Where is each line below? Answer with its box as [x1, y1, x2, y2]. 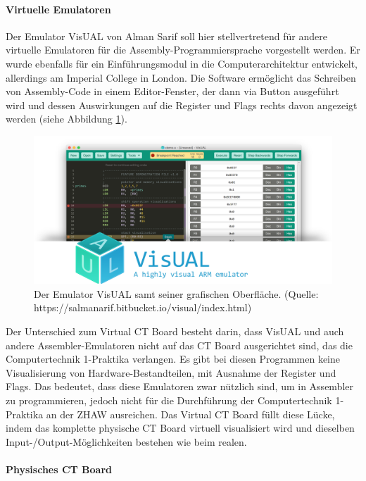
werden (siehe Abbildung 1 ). [6, 111, 127, 126]
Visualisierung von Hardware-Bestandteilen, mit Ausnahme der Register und [6, 365, 336, 380]
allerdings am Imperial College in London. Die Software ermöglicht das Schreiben [6, 70, 356, 85]
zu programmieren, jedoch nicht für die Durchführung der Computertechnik [6, 393, 332, 408]
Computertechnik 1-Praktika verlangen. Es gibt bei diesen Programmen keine [6, 351, 341, 366]
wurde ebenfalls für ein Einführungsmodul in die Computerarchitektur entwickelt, [6, 56, 358, 70]
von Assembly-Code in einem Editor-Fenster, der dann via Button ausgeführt [6, 84, 339, 99]
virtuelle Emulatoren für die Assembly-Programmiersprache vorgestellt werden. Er [6, 42, 360, 57]
